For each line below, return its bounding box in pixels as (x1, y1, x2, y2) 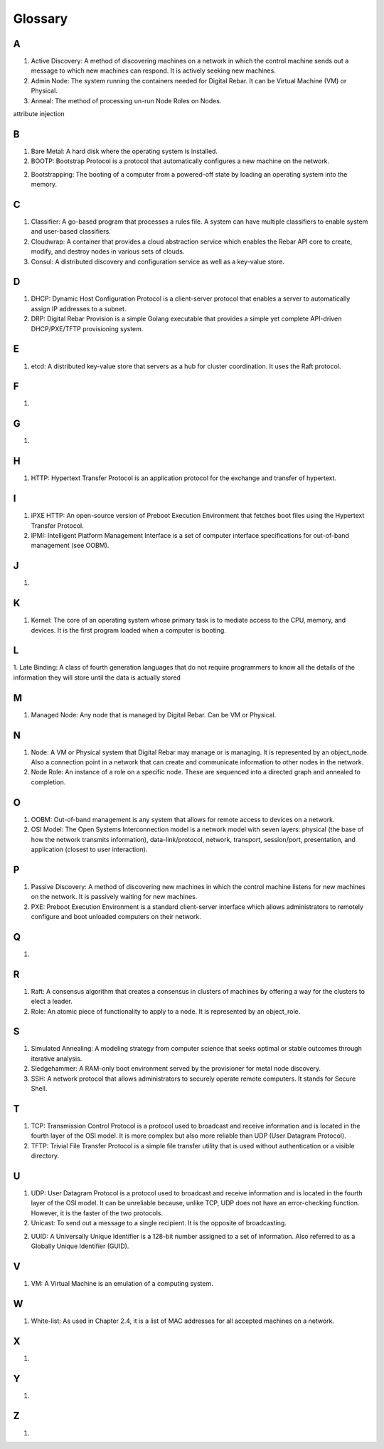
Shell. (31, 1084, 48, 1093)
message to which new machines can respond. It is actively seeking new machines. (31, 66, 277, 75)
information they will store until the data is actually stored (13, 673, 181, 682)
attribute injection (13, 110, 65, 118)
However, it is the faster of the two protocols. (31, 1208, 164, 1217)
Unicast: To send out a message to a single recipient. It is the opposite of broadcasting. (31, 1219, 287, 1227)
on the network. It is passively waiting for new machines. (31, 893, 198, 901)
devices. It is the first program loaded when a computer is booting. (31, 625, 227, 634)
